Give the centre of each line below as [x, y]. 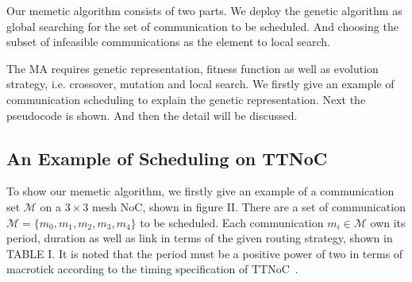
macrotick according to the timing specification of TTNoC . [152, 269]
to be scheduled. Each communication [232, 222]
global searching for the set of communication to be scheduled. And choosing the [202, 26]
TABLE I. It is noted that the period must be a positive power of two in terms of [205, 253]
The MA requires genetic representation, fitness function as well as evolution [193, 68]
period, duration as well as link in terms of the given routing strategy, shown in [200, 238]
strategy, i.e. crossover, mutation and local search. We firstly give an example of [200, 84]
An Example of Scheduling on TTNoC [167, 158]
